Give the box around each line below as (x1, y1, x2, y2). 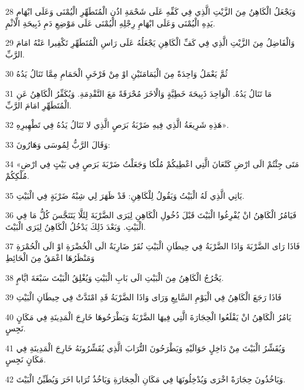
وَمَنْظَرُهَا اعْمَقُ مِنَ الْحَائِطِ (5, 251, 95, 263)
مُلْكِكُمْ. (5, 169, 29, 181)
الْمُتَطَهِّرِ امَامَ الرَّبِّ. (5, 99, 72, 111)
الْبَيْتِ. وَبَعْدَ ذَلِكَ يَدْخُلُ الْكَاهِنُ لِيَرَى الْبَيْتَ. (5, 220, 146, 232)
